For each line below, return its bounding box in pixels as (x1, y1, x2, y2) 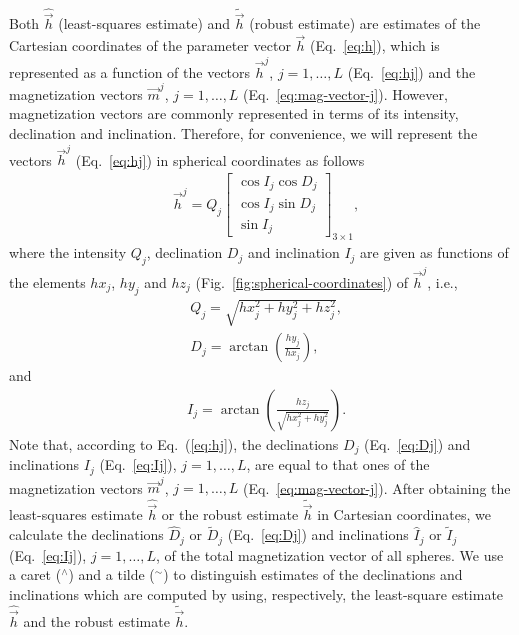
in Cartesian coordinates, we (317, 504, 491, 525)
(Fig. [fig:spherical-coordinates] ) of (195, 271, 409, 292)
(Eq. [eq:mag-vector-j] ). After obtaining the (243, 477, 511, 498)
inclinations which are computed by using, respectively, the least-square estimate (9, 583, 504, 604)
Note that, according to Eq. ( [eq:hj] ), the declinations (9, 433, 339, 454)
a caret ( (9, 564, 62, 585)
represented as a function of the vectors (9, 61, 251, 82)
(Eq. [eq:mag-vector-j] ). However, (243, 83, 448, 104)
